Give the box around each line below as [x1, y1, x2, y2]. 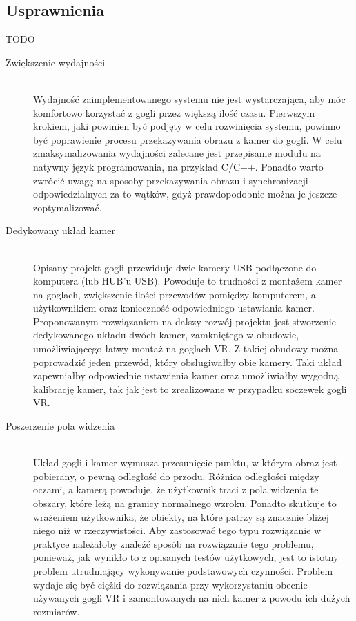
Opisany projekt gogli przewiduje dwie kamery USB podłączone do [33, 260, 317, 274]
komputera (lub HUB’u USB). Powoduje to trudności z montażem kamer [33, 274, 342, 288]
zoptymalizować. [33, 200, 102, 214]
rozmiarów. [33, 604, 80, 618]
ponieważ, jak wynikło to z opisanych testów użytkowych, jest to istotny [33, 550, 339, 564]
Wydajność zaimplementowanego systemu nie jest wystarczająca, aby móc [33, 91, 346, 106]
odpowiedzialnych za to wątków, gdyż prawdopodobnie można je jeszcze [33, 187, 337, 201]
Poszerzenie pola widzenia [6, 419, 115, 433]
